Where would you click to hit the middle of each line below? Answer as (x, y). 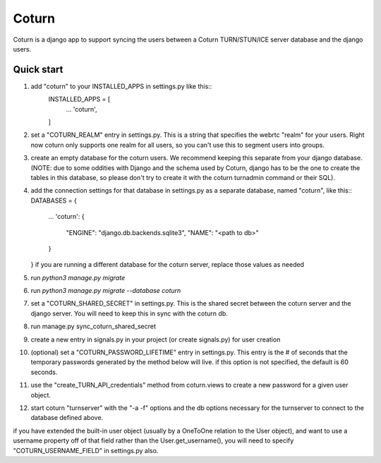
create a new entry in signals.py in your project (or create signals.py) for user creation (156, 339)
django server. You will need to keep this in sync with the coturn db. (129, 313)
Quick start (38, 70)
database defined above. (67, 418)
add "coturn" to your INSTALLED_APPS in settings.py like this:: (121, 86)
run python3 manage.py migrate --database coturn (106, 291)
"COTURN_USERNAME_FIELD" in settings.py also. (86, 450)
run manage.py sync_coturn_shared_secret (93, 326)
